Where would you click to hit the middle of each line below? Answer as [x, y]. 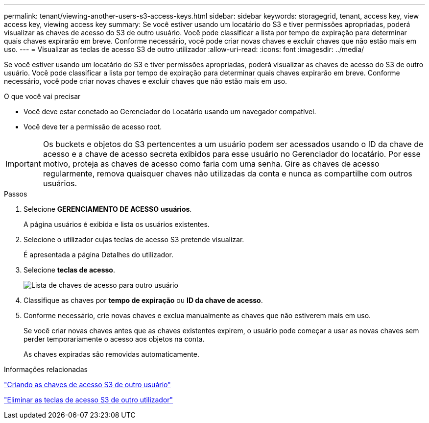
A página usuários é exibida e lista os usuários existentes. [117, 224]
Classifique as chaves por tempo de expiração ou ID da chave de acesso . [143, 300]
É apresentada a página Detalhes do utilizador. [98, 255]
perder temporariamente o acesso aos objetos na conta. [114, 339]
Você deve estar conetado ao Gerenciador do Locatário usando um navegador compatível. [170, 112]
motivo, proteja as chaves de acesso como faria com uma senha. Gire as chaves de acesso [211, 164]
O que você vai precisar [42, 96]
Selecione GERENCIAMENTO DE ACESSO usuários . [108, 209]
